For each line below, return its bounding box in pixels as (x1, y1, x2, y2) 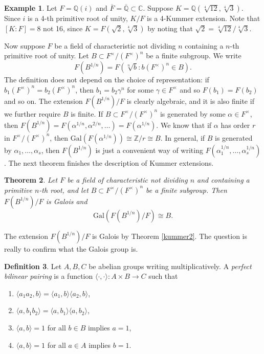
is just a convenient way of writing (95, 144, 203, 155)
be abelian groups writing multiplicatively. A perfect (89, 260, 252, 271)
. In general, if (160, 132, 205, 143)
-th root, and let (39, 184, 89, 195)
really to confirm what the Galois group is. (4, 243, 138, 254)
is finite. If (71, 108, 103, 119)
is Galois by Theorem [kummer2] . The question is (92, 230, 248, 241)
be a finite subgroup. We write (146, 50, 241, 61)
